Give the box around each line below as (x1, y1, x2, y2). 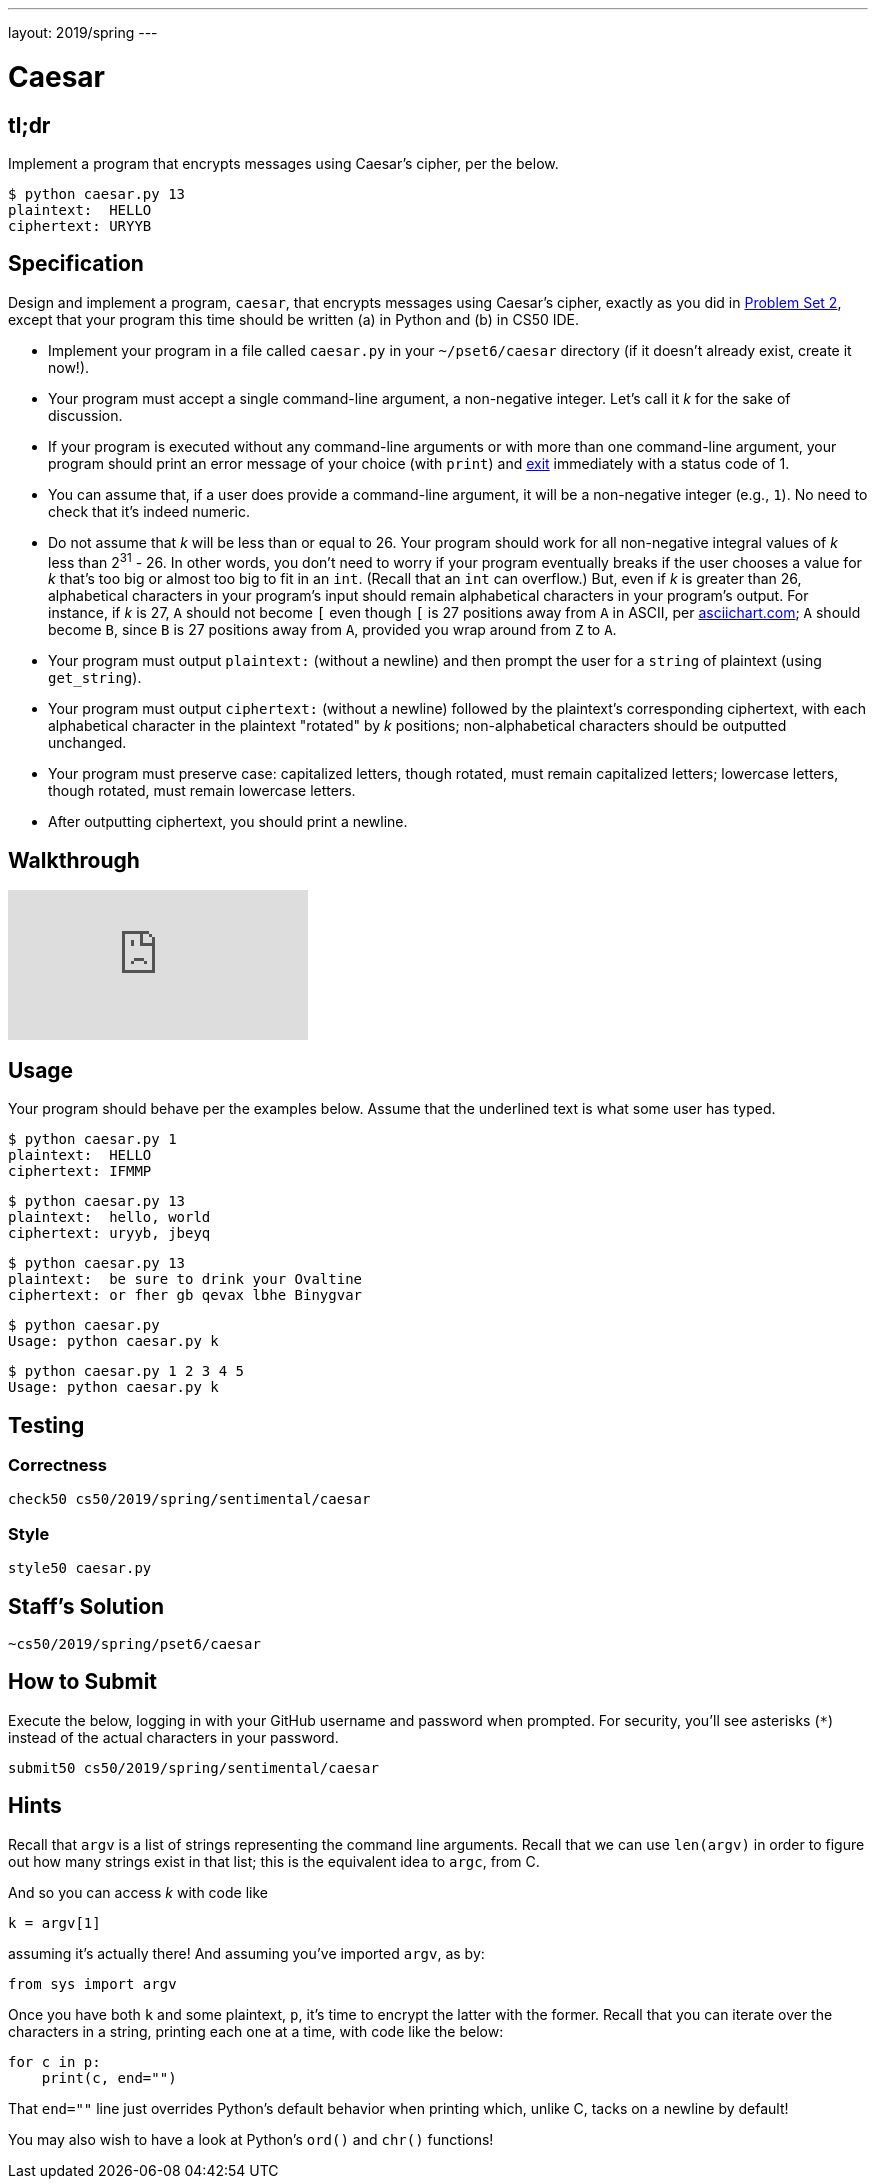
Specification (8, 251, 144, 277)
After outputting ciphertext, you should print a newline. (48, 813, 408, 831)
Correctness (8, 1454, 107, 1475)
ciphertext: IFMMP (8, 1163, 152, 1180)
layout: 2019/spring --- (8, 24, 158, 41)
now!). (48, 358, 90, 376)
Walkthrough (8, 847, 140, 873)
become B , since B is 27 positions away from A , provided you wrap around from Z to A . (48, 621, 617, 639)
